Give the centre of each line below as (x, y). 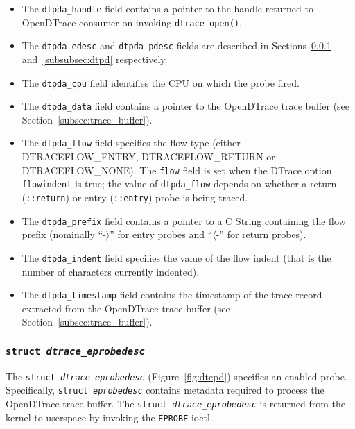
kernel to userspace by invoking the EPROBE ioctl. (109, 417)
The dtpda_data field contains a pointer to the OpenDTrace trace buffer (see (186, 106)
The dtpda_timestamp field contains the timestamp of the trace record (172, 295)
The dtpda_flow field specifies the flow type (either (131, 143)
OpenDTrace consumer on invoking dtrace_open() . (132, 22)
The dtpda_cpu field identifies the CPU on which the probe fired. (161, 82)
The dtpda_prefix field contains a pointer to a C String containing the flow (184, 220)
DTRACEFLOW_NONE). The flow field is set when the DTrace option (177, 170)
